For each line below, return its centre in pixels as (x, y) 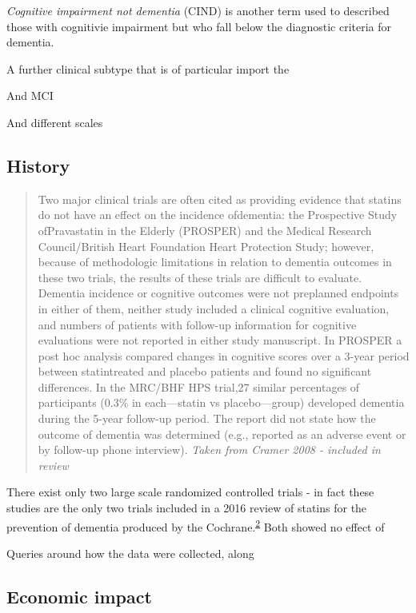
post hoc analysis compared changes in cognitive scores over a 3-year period (224, 355)
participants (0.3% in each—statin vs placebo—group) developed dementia (221, 402)
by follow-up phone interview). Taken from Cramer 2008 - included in (209, 450)
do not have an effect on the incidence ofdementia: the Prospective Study (218, 215)
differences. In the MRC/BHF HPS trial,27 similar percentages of (199, 386)
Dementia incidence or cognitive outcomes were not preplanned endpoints (218, 293)
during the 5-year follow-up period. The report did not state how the (207, 418)
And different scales (55, 122)
